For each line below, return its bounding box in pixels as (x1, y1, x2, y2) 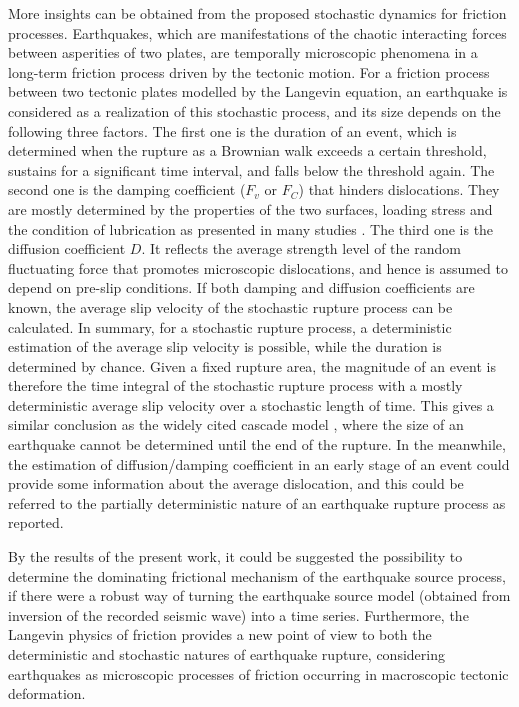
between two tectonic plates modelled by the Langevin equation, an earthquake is (8, 81, 508, 102)
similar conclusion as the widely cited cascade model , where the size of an (8, 414, 464, 435)
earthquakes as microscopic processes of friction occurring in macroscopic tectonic (8, 663, 509, 684)
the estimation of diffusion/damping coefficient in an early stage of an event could (8, 453, 510, 474)
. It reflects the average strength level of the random (141, 238, 461, 259)
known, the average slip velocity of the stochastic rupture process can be (8, 296, 453, 317)
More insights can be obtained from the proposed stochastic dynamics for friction (8, 3, 507, 23)
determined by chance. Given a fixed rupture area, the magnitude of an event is (8, 355, 496, 376)
